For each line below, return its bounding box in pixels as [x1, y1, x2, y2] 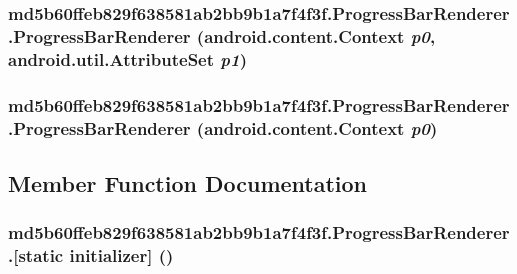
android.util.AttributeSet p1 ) [8, 46, 247, 71]
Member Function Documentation [8, 167, 368, 198]
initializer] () [69, 243, 174, 268]
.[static [8, 243, 64, 268]
